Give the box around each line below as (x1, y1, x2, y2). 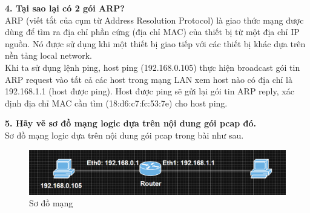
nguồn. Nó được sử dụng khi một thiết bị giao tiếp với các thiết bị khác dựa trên (5, 37, 306, 50)
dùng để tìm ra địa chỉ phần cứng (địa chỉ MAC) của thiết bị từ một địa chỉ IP (5, 25, 300, 38)
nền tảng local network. (5, 49, 92, 62)
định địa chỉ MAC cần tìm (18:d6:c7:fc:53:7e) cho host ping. (5, 96, 228, 109)
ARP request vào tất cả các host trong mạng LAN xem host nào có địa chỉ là (5, 73, 292, 85)
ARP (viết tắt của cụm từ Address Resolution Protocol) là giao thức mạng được (5, 13, 304, 26)
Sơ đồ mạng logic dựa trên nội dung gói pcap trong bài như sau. (5, 128, 244, 141)
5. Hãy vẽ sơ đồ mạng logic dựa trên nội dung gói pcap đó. (5, 117, 257, 129)
